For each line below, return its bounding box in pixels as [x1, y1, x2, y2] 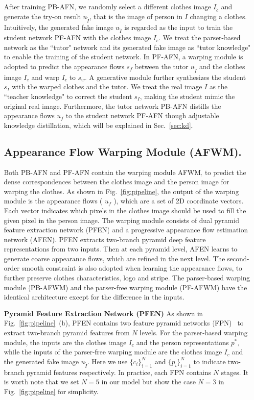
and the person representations [136, 337, 229, 347]
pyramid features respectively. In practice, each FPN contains [26, 367, 211, 377]
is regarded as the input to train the [124, 22, 233, 32]
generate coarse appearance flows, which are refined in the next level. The [4, 253, 225, 263]
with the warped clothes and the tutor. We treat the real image [12, 81, 202, 92]
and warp [31, 72, 60, 82]
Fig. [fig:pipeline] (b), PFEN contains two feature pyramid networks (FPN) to [4, 318, 244, 328]
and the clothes [199, 61, 245, 72]
